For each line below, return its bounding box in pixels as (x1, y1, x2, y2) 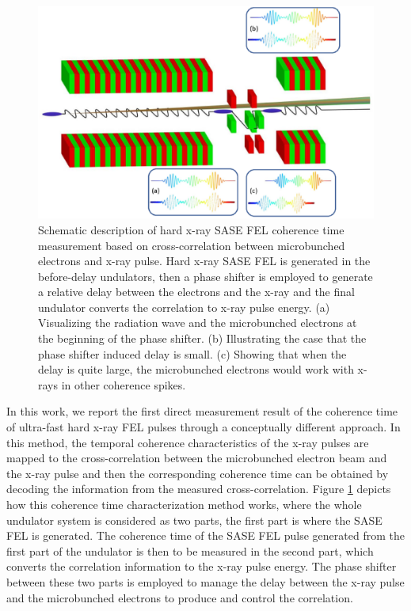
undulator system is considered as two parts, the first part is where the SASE (6, 511, 382, 528)
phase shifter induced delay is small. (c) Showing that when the (38, 345, 347, 362)
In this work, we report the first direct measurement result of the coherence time (6, 403, 398, 419)
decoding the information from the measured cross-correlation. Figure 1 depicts (6, 480, 391, 497)
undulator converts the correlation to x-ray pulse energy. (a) (38, 298, 330, 315)
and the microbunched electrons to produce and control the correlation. (6, 589, 353, 605)
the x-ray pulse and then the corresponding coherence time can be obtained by (6, 465, 389, 481)
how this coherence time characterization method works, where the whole (6, 496, 362, 512)
